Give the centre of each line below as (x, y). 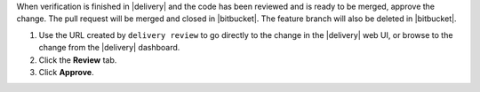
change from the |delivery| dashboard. (109, 48)
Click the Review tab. (78, 60)
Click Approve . (66, 72)
